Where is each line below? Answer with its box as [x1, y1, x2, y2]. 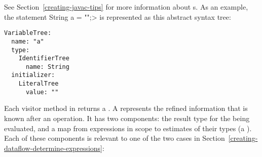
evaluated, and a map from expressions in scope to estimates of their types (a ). [4, 123, 252, 133]
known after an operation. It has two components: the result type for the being [4, 113, 250, 124]
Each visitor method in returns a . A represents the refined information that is [4, 103, 248, 113]
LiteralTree [18, 80, 59, 88]
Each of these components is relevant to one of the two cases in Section [4, 133, 225, 143]
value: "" [25, 88, 59, 96]
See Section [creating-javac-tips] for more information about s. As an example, [4, 2, 248, 12]
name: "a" [11, 37, 44, 45]
